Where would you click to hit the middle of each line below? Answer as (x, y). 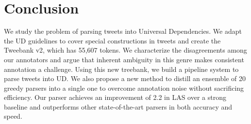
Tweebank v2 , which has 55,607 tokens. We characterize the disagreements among (125, 50)
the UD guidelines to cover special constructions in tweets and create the (112, 40)
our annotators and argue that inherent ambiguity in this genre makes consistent (124, 59)
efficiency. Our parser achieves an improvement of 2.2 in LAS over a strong (115, 97)
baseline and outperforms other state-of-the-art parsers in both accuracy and (118, 106)
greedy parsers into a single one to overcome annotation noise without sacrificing (124, 88)
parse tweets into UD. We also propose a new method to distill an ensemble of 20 (125, 78)
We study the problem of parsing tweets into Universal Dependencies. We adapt (123, 31)
